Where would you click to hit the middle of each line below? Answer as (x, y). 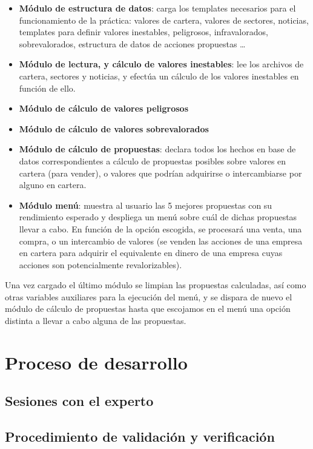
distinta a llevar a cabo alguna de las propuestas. (96, 321)
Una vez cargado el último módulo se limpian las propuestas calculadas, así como (156, 285)
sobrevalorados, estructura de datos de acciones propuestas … (132, 43)
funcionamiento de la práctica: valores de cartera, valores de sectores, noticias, (164, 20)
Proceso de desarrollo (96, 362)
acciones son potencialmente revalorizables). (100, 264)
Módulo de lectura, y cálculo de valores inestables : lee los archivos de (161, 64)
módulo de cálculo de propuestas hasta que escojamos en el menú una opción (148, 309)
